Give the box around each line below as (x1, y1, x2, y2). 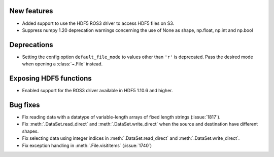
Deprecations (9, 41, 53, 49)
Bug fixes (9, 100, 40, 109)
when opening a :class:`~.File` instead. (22, 61, 103, 67)
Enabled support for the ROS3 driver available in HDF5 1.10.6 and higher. (22, 88, 173, 94)
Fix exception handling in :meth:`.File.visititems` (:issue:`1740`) (22, 142, 152, 148)
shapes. (22, 128, 39, 134)
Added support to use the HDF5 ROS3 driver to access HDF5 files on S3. (22, 20, 175, 26)
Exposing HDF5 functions (9, 74, 92, 83)
